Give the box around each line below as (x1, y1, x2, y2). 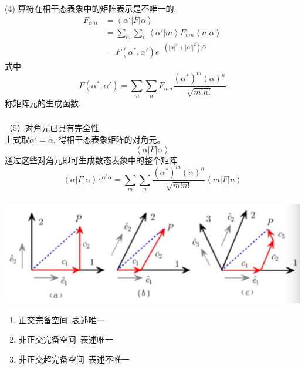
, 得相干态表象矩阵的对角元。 (53, 133, 165, 145)
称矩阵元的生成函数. (5, 96, 81, 109)
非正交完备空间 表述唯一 (18, 333, 113, 345)
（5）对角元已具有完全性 (5, 122, 99, 134)
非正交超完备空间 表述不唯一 (18, 353, 130, 365)
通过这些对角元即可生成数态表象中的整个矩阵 (5, 153, 177, 166)
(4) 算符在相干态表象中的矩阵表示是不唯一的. (5, 2, 177, 14)
